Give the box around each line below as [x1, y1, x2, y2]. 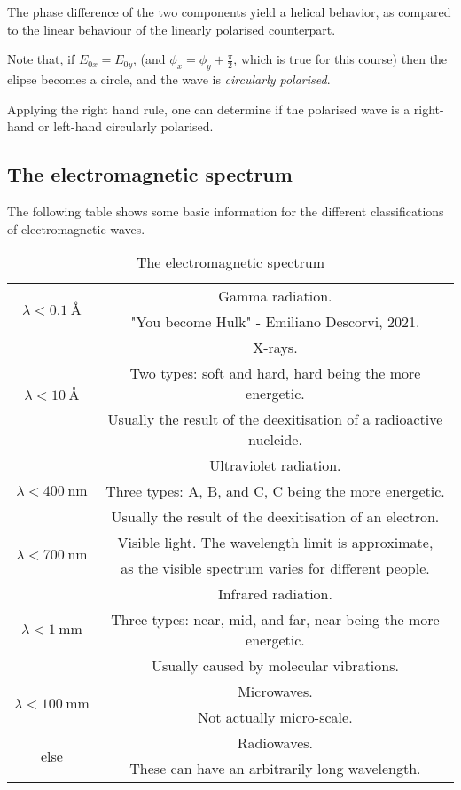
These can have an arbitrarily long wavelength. [129, 758, 421, 779]
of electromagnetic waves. [7, 219, 145, 238]
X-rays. [253, 337, 298, 358]
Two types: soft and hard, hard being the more [129, 363, 421, 384]
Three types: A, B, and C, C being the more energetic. [105, 481, 445, 502]
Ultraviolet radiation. [209, 455, 341, 476]
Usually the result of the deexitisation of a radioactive [107, 409, 443, 430]
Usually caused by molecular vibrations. [151, 655, 399, 677]
